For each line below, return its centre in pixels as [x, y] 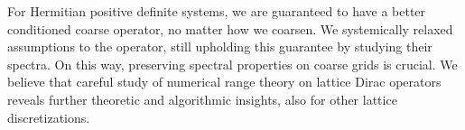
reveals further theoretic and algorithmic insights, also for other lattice [202, 99]
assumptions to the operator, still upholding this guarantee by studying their [220, 46]
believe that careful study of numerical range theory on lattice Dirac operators [224, 82]
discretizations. [49, 117]
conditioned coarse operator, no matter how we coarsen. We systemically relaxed [230, 28]
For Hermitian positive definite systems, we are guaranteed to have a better [217, 11]
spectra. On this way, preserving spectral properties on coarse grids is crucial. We [232, 64]
